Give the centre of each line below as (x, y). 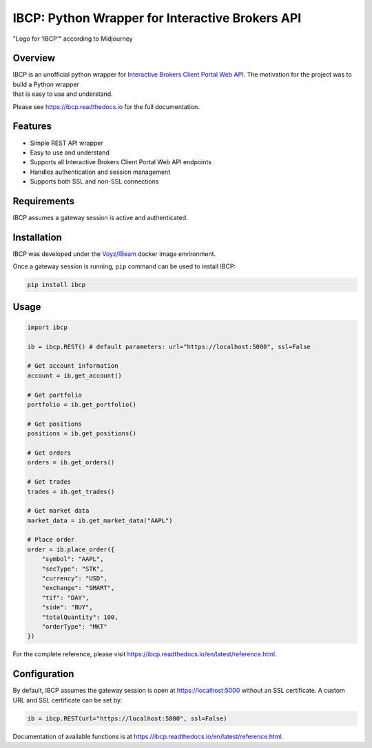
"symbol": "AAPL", (73, 559)
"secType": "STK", (73, 569)
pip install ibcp (56, 285)
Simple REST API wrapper (66, 143)
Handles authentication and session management (100, 172)
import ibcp (48, 327)
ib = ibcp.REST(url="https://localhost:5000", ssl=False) (127, 718)
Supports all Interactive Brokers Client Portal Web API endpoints (121, 162)
